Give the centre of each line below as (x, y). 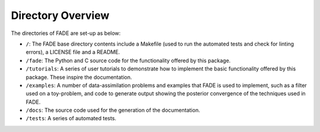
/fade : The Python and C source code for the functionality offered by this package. (128, 60)
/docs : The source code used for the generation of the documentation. (113, 110)
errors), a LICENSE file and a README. (73, 52)
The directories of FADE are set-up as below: (66, 33)
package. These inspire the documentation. (79, 77)
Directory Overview (60, 15)
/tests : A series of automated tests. (71, 118)
